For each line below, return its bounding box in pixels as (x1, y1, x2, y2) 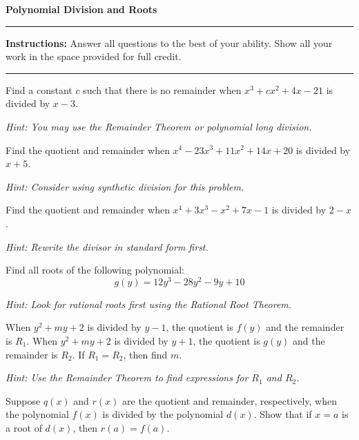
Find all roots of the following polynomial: (6, 262, 184, 277)
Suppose (6, 393, 41, 408)
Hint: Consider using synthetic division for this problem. (6, 179, 244, 193)
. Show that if (253, 407, 312, 421)
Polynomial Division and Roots (6, 2, 157, 16)
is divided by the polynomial (102, 407, 224, 421)
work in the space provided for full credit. (6, 49, 182, 64)
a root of (6, 420, 42, 434)
